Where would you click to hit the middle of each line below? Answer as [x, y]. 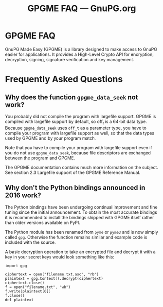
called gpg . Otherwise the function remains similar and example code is [76, 237]
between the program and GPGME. [40, 158]
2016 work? [23, 196]
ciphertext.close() [25, 283]
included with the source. [30, 242]
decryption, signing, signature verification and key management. [70, 59]
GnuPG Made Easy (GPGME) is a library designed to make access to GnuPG [81, 49]
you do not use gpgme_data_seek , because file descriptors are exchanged [78, 153]
